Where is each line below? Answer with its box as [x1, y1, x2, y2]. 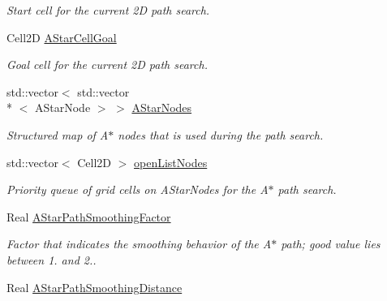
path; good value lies [281, 235, 381, 252]
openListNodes [134, 153, 208, 170]
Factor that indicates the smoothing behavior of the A [6, 235, 272, 252]
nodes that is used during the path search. [118, 126, 324, 143]
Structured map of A [6, 126, 109, 143]
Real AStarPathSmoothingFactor [6, 208, 171, 225]
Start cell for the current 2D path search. [6, 2, 210, 18]
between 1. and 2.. [6, 251, 97, 268]
